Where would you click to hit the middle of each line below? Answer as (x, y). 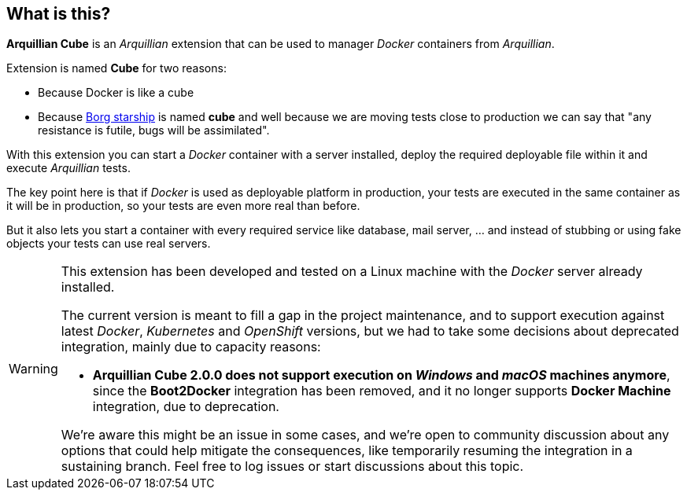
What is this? (59, 14)
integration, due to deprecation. (186, 407)
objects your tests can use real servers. (109, 244)
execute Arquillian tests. (68, 168)
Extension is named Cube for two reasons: (116, 68)
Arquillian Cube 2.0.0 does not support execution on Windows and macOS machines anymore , (381, 375)
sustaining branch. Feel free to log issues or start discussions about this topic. (292, 467)
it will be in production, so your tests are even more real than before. (183, 206)
